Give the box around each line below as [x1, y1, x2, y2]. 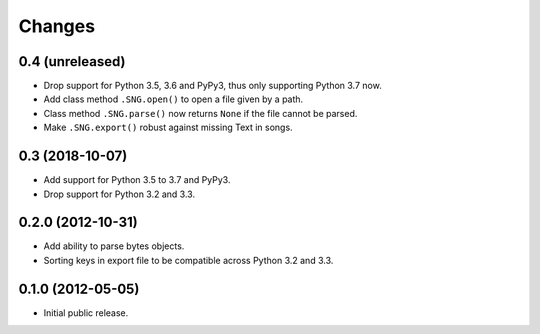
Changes [18, 15, 95, 37]
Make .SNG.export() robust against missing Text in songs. [43, 121, 294, 134]
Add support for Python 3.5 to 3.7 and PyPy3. [43, 174, 231, 186]
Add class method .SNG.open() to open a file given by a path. [43, 93, 304, 105]
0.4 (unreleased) [18, 53, 126, 70]
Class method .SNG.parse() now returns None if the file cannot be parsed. [43, 107, 358, 119]
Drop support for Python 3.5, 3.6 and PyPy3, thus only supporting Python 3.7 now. [43, 80, 382, 92]
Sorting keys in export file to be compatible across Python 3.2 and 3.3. [43, 254, 334, 266]
